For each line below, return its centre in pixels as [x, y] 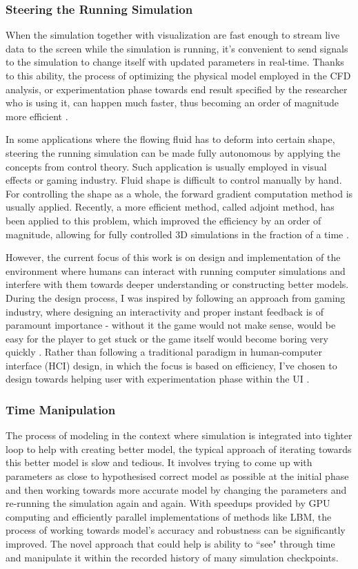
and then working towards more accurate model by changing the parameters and [176, 489]
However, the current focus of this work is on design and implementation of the [173, 257]
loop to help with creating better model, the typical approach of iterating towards [179, 449]
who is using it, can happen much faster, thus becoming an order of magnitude [172, 103]
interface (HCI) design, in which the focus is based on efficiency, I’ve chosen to [171, 365]
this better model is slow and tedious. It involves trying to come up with [159, 462]
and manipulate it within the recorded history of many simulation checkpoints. [172, 557]
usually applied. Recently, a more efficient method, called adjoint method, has [170, 207]
